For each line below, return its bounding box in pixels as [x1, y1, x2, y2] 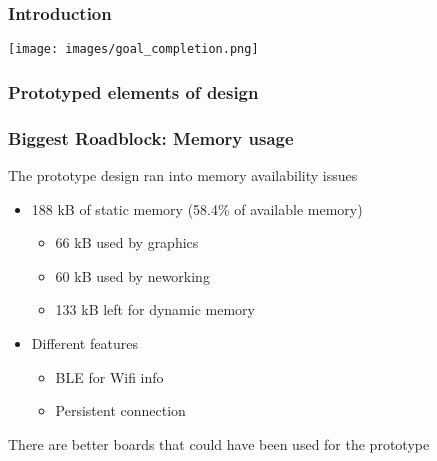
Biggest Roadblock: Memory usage [8, 125, 294, 150]
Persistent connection [55, 400, 186, 421]
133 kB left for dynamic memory [55, 299, 255, 320]
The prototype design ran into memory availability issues [8, 164, 358, 185]
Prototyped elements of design [8, 79, 259, 104]
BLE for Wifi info [55, 366, 164, 387]
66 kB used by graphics [55, 232, 199, 253]
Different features [31, 332, 138, 353]
